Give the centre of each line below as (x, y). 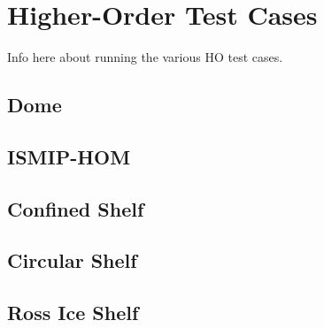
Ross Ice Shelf (73, 313)
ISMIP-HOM (69, 156)
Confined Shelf (76, 208)
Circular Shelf (72, 260)
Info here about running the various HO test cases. (145, 57)
